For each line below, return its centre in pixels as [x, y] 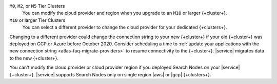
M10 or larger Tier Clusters [37, 20]
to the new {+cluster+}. [34, 58]
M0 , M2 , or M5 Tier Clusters [37, 6]
